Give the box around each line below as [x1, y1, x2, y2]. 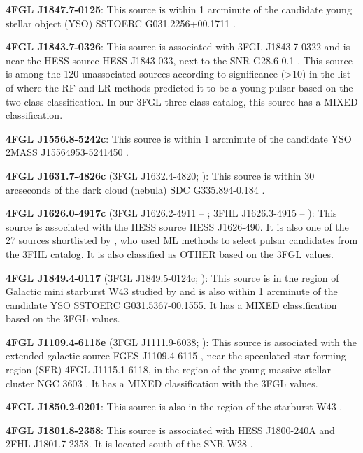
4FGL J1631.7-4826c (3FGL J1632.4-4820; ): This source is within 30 [6, 168, 315, 182]
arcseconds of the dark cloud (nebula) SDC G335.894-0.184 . [6, 182, 265, 196]
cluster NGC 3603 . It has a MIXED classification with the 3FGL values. [6, 375, 318, 390]
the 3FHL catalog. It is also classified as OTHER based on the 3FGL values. [6, 246, 334, 261]
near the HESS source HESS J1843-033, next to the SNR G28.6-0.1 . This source [6, 52, 353, 67]
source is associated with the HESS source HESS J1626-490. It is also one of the [6, 219, 349, 233]
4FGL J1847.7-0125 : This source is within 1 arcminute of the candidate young [6, 2, 352, 16]
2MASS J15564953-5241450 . [6, 145, 129, 159]
